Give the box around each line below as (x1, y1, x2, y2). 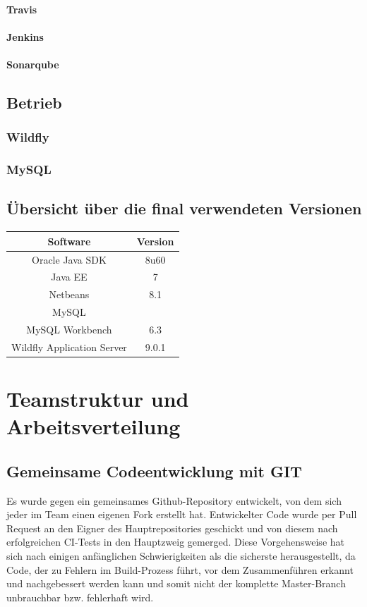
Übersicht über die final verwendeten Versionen (6, 197, 362, 219)
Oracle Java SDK (32, 252, 107, 266)
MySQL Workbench (26, 321, 112, 336)
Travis (6, 1, 37, 16)
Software (47, 233, 91, 248)
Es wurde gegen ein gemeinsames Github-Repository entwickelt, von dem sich (6, 493, 342, 508)
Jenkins (6, 29, 44, 44)
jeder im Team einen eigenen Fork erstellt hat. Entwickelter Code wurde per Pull (6, 507, 357, 522)
